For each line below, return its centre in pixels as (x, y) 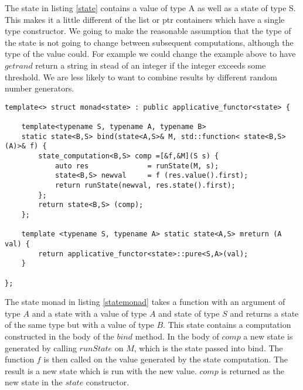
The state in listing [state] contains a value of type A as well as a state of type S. (150, 8)
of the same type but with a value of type (79, 325)
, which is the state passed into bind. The (208, 347)
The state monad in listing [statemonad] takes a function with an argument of (145, 302)
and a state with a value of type (89, 313)
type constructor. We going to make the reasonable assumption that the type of (148, 31)
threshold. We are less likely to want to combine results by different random (141, 77)
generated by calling (41, 347)
